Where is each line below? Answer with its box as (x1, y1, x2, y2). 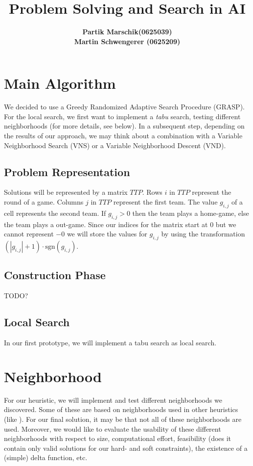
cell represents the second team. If (4, 207, 106, 218)
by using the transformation (161, 229, 245, 239)
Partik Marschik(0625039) (82, 26, 172, 37)
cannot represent (4, 229, 54, 239)
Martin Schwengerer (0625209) (74, 36, 181, 46)
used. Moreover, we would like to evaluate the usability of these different (4, 423, 221, 434)
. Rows (142, 187, 162, 197)
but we (215, 219, 236, 229)
